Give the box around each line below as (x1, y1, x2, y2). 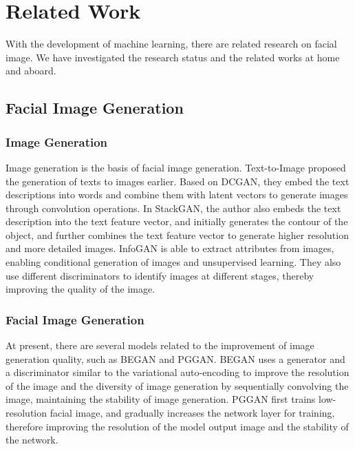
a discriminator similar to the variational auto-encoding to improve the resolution (6, 365, 349, 379)
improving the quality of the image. (6, 282, 155, 296)
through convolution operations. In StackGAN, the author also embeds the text (6, 200, 341, 215)
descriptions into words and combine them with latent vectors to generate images (6, 187, 348, 202)
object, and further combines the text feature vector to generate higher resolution (6, 227, 349, 242)
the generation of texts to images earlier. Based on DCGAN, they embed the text (6, 174, 349, 188)
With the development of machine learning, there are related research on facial (6, 36, 337, 51)
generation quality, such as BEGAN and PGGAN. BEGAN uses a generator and (6, 351, 345, 366)
